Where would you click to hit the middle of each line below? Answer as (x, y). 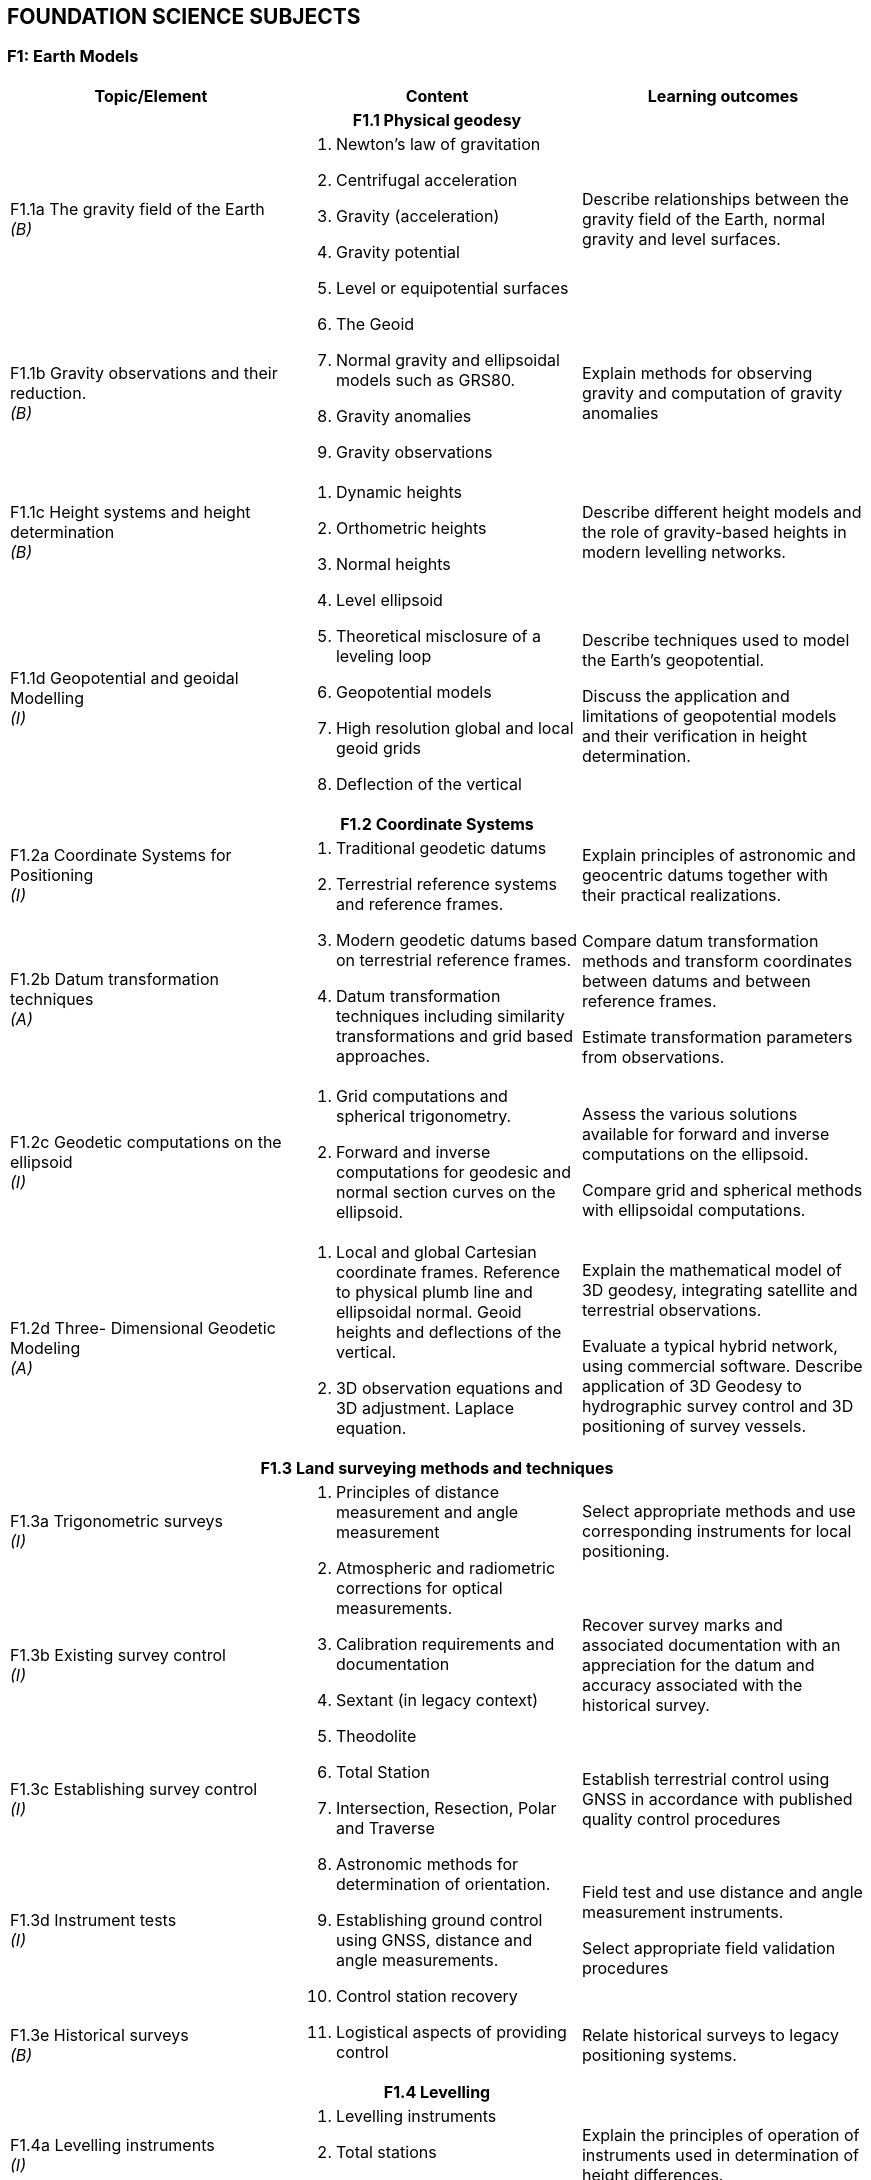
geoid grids (378, 747)
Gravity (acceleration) (417, 215)
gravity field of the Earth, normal (703, 218)
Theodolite (376, 1735)
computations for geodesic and (453, 1171)
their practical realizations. (681, 894)
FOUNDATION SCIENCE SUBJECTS (184, 16)
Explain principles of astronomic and (718, 854)
